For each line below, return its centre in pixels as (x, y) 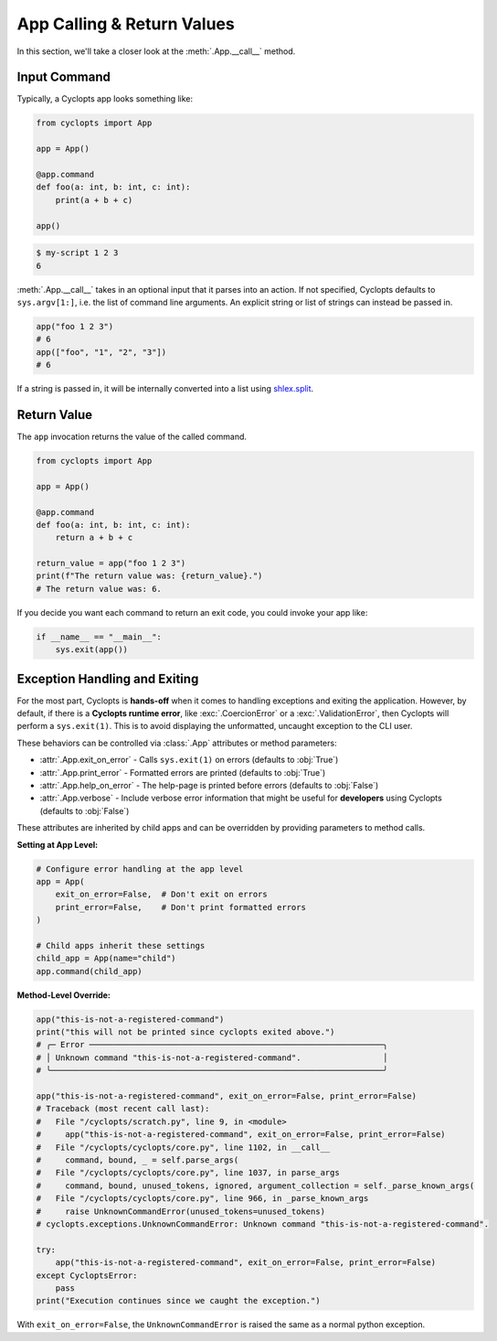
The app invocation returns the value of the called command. (132, 436)
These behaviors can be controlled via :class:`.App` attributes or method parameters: (177, 743)
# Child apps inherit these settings (121, 945)
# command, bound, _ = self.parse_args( (137, 1160)
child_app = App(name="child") (106, 959)
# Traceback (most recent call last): (123, 1109)
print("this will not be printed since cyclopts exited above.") (185, 1032)
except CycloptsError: (87, 1275)
